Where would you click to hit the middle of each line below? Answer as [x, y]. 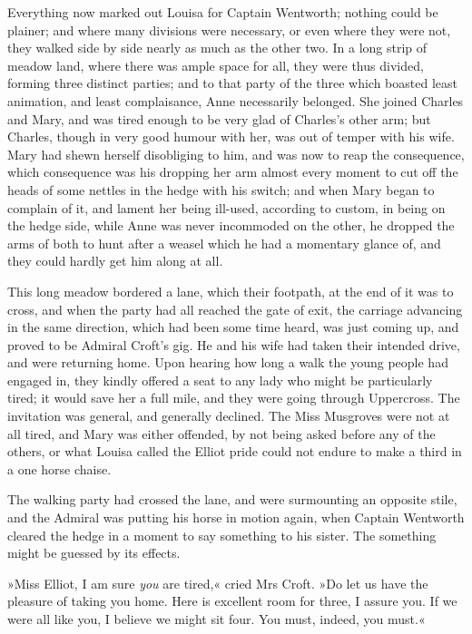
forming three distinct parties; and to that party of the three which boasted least [232, 83]
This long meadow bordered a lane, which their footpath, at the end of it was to [231, 291]
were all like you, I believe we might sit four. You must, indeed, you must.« [216, 619]
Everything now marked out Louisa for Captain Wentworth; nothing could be [223, 12]
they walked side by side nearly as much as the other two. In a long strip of [217, 48]
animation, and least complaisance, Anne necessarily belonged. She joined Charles [236, 100]
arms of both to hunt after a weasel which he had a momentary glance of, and [224, 243]
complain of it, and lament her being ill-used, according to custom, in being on [226, 207]
